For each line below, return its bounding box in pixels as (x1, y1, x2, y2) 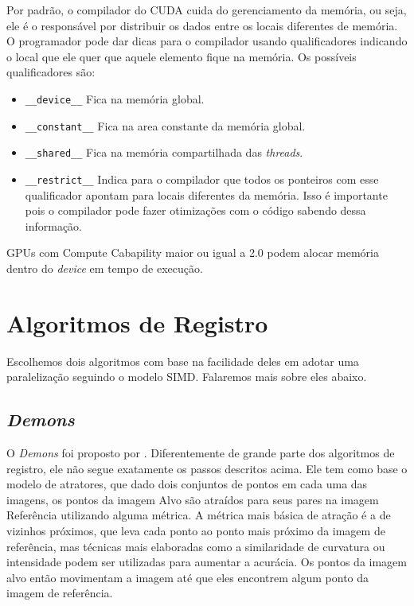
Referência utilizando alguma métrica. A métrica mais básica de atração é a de (6, 507, 391, 523)
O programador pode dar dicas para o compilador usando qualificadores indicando (6, 33, 408, 49)
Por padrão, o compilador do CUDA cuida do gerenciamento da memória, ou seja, (6, 2, 407, 17)
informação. (25, 217, 83, 234)
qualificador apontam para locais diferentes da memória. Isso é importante (25, 186, 388, 203)
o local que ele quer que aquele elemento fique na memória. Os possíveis (6, 48, 357, 64)
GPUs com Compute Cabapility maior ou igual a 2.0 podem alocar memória (6, 244, 379, 261)
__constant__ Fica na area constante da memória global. (25, 117, 306, 134)
